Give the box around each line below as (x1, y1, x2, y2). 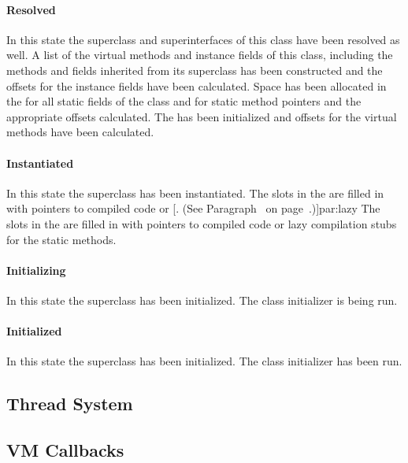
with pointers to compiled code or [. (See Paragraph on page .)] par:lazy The (6, 200, 380, 217)
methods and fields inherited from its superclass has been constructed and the (6, 61, 383, 78)
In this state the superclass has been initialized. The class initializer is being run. (6, 291, 398, 308)
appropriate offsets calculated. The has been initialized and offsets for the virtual (6, 108, 397, 124)
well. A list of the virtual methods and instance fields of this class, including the (6, 46, 393, 63)
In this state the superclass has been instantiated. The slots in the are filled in (6, 184, 384, 201)
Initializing (6, 261, 66, 278)
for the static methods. (6, 231, 117, 247)
